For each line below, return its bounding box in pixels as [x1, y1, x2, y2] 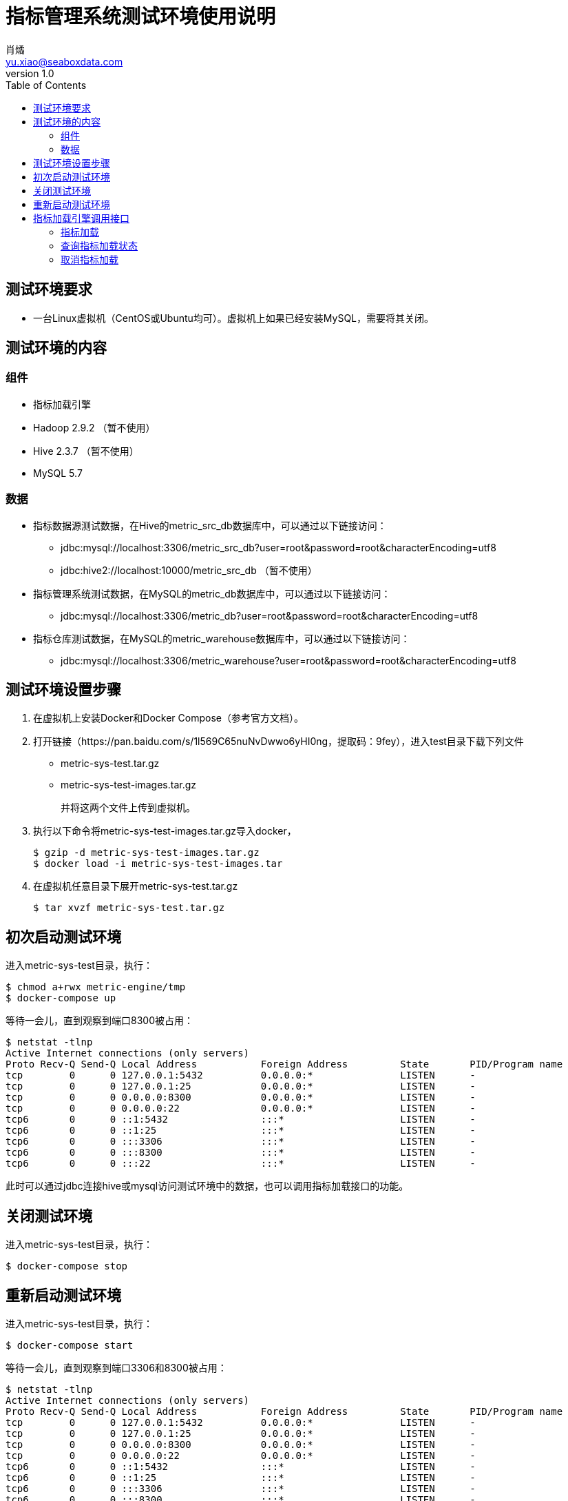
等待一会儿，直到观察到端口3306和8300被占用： [6, 1361, 227, 1374]
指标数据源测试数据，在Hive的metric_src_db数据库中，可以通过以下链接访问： [33, 519, 387, 531]
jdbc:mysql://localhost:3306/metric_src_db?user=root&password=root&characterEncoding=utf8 [61, 541, 496, 553]
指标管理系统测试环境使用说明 [6, 5, 276, 28]
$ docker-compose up [6, 992, 116, 1004]
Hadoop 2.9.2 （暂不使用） [33, 421, 156, 433]
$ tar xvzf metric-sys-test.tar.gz [33, 902, 225, 914]
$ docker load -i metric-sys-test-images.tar [33, 858, 283, 870]
